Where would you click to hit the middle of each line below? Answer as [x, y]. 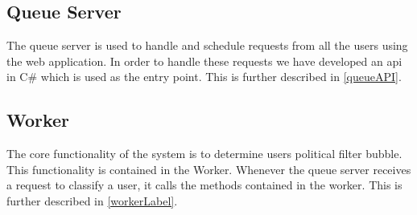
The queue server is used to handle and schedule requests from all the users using [207, 45]
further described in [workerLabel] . [92, 200]
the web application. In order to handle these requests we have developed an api [204, 61]
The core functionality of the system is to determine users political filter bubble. [204, 154]
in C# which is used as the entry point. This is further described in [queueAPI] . [204, 77]
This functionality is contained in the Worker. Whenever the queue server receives [209, 169]
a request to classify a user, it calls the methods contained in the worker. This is [204, 185]
